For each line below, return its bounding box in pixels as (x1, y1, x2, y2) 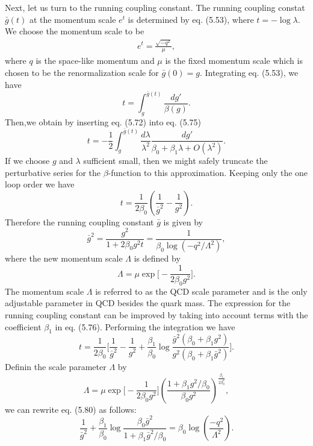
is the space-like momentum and (36, 54, 155, 67)
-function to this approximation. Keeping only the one (108, 166, 308, 178)
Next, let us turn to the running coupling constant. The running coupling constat (5, 1, 305, 13)
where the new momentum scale (5, 252, 123, 265)
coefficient (5, 320, 42, 333)
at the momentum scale (29, 13, 116, 25)
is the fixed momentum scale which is (165, 54, 303, 67)
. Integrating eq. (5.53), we (199, 66, 299, 78)
